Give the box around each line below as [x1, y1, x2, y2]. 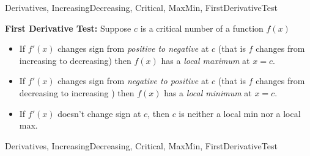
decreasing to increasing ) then [19, 86, 135, 99]
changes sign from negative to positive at [57, 74, 209, 87]
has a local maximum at [161, 54, 250, 66]
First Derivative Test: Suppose [5, 21, 131, 34]
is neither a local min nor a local [179, 107, 301, 119]
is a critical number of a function [140, 21, 264, 34]
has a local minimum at [164, 86, 252, 99]
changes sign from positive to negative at [57, 42, 209, 55]
